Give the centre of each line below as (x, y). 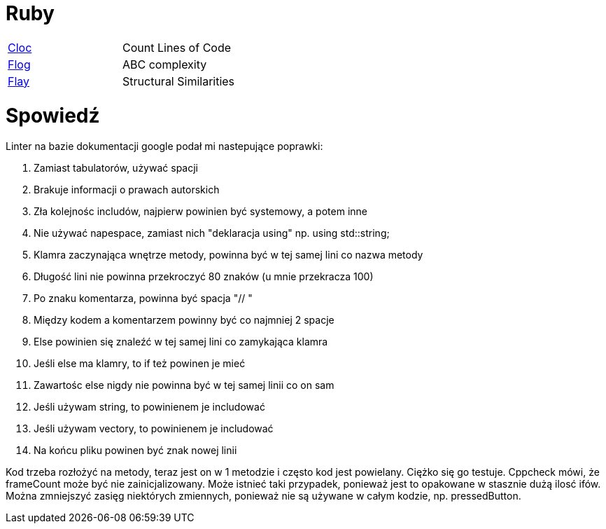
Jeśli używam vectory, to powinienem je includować (154, 429)
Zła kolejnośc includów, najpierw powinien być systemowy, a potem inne (200, 212)
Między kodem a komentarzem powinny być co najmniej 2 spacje (184, 320)
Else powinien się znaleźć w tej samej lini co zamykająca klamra (181, 342)
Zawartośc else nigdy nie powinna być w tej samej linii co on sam (184, 385)
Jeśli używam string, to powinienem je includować (149, 407)
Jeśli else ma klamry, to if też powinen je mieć (140, 364)
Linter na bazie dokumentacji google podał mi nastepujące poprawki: (164, 146)
